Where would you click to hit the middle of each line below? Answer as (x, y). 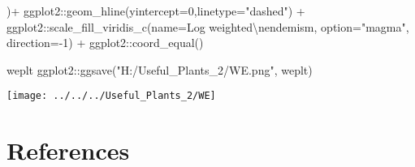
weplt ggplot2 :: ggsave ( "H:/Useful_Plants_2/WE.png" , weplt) (160, 69)
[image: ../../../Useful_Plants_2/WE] (111, 96)
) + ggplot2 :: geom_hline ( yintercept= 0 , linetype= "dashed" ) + (156, 11)
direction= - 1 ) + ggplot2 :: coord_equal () (105, 43)
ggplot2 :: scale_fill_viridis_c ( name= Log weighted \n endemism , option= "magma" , (208, 26)
